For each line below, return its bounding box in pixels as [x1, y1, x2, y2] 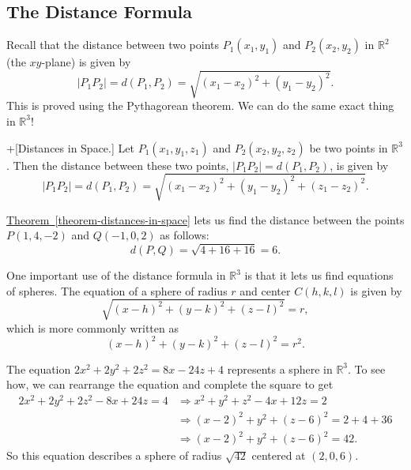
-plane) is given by [41, 54, 131, 70]
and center [239, 282, 291, 299]
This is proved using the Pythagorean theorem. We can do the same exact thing [6, 97, 394, 114]
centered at [251, 447, 306, 464]
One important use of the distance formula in [6, 267, 226, 284]
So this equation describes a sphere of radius [6, 447, 222, 464]
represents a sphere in [227, 360, 333, 377]
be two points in [309, 139, 388, 156]
